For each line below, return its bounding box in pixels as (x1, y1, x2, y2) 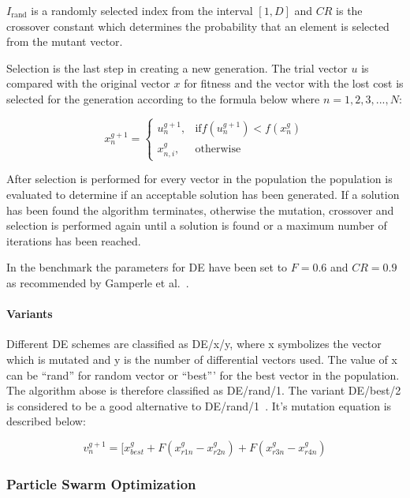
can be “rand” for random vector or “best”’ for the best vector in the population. (6, 366, 400, 383)
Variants (6, 305, 53, 322)
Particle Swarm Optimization (6, 474, 196, 493)
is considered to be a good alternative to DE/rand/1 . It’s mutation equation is (6, 397, 392, 414)
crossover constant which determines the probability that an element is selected (6, 17, 389, 34)
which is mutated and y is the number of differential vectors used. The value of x (6, 350, 397, 367)
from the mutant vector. (6, 33, 123, 50)
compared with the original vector (6, 75, 170, 92)
